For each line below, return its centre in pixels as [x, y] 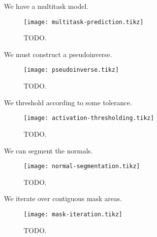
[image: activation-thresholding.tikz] [89, 118]
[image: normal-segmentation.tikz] [82, 166]
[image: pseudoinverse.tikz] [71, 70]
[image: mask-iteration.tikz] [73, 214]
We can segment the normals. [48, 150]
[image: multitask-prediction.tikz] [84, 22]
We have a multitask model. [46, 6]
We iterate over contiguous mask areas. [63, 198]
